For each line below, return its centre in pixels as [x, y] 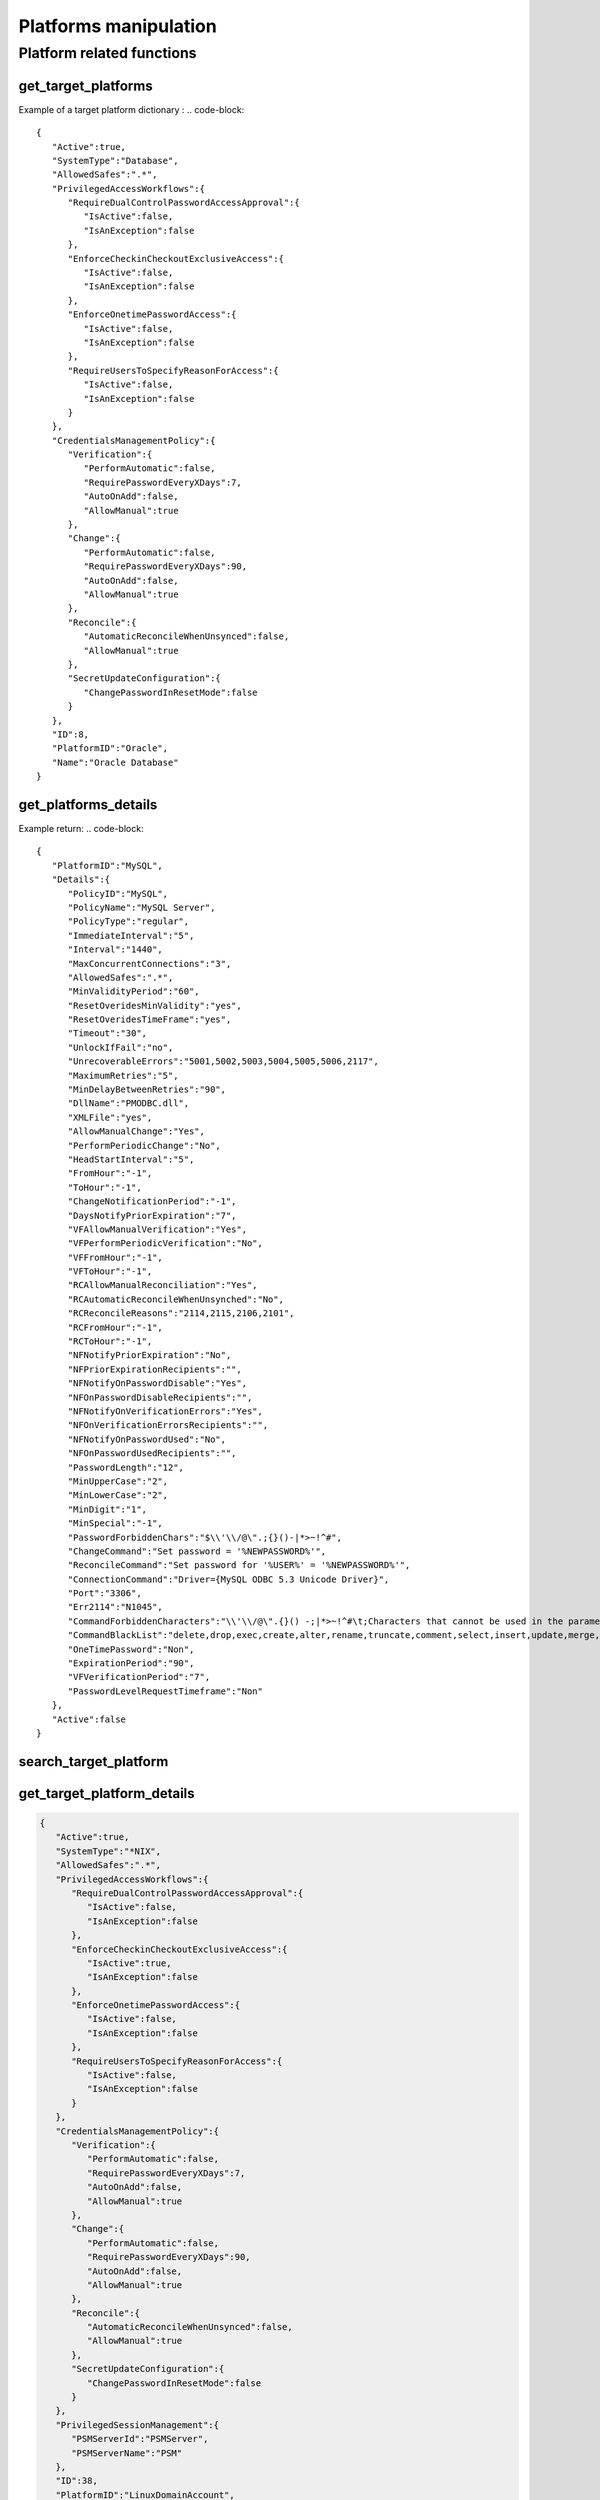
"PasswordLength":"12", [126, 1467]
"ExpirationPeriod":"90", [131, 1663]
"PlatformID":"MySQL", [107, 865]
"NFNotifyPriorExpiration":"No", [149, 1355]
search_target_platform [93, 1761]
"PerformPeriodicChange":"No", [144, 1145]
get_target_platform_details [106, 1793]
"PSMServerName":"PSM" [127, 2453]
